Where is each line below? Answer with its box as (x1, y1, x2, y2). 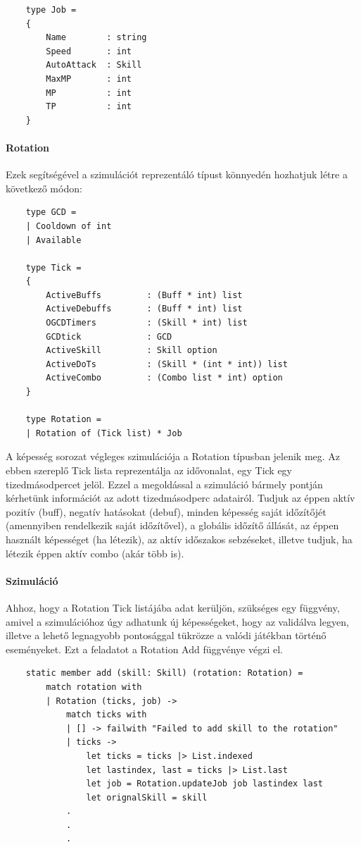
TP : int (46, 101, 132, 112)
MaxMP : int (46, 73, 132, 84)
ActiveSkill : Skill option (46, 345, 217, 356)
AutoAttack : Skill (46, 60, 142, 70)
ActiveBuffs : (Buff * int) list (46, 290, 243, 300)
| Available (25, 235, 82, 245)
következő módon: (6, 180, 82, 195)
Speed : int (46, 46, 132, 56)
